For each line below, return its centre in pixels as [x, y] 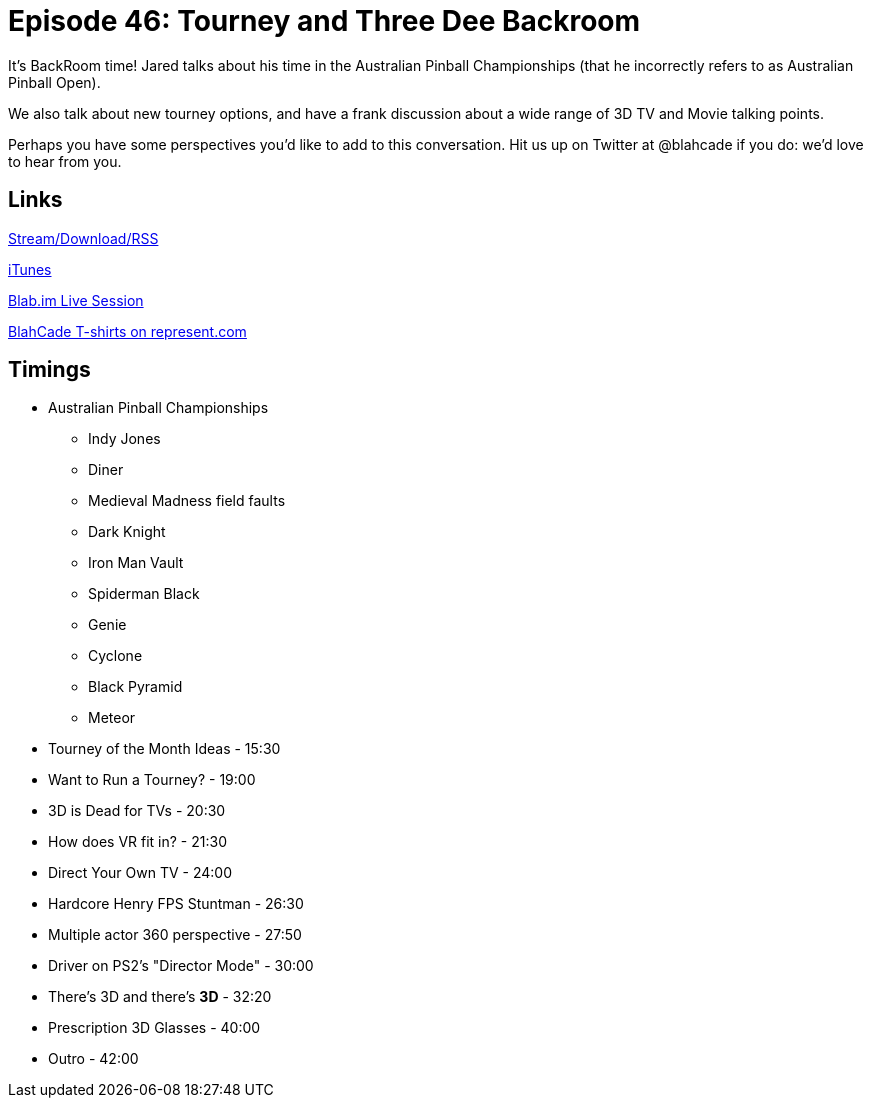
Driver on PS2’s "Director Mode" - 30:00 [181, 966]
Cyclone [115, 656]
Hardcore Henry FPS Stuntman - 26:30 [176, 904]
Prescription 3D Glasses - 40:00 [154, 1028]
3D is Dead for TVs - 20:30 [137, 811]
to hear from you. [65, 161]
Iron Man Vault [136, 563]
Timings [49, 370]
